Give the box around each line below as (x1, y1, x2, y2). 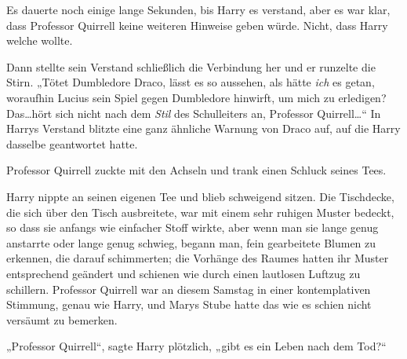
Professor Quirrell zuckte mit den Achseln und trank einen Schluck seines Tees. (6, 162, 387, 178)
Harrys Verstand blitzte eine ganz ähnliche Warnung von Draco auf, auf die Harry (6, 120, 401, 137)
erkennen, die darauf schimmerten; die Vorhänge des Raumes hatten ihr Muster (6, 250, 389, 266)
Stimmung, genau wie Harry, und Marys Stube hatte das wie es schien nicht (6, 296, 372, 313)
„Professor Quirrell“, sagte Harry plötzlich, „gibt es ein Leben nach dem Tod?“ (6, 338, 387, 354)
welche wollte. (6, 32, 73, 49)
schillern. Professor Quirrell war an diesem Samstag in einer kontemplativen (6, 280, 371, 297)
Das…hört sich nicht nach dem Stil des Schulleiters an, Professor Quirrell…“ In (6, 104, 381, 121)
